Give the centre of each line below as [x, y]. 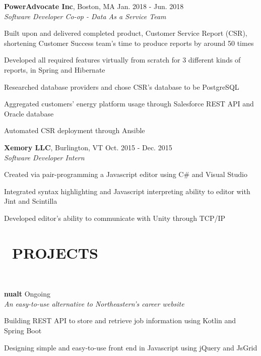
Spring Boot [23, 330]
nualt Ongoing [27, 294]
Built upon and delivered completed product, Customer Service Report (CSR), [126, 33]
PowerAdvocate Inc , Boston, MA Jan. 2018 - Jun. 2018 [94, 6]
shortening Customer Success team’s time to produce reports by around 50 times [129, 43]
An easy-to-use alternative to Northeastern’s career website [94, 303]
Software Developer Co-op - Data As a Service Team [85, 16]
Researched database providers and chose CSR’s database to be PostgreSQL [122, 86]
